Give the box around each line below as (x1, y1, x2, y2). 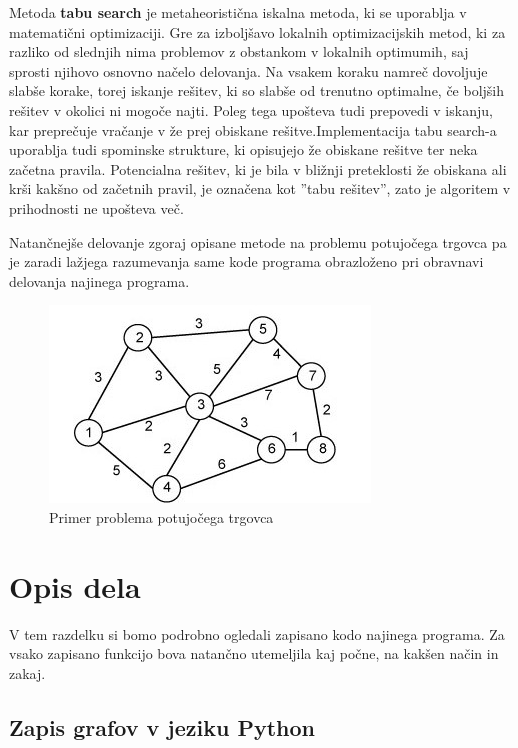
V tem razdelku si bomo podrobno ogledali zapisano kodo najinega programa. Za (9, 623, 505, 644)
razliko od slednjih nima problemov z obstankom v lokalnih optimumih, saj (9, 41, 469, 62)
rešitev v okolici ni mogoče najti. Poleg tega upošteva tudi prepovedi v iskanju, (9, 99, 493, 120)
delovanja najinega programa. (9, 270, 190, 291)
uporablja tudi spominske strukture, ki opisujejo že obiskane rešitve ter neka (9, 139, 478, 160)
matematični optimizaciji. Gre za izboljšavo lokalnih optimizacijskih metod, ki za (9, 21, 506, 42)
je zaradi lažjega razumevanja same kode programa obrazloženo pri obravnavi (9, 251, 484, 272)
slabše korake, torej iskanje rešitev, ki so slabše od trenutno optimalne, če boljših (9, 80, 505, 101)
